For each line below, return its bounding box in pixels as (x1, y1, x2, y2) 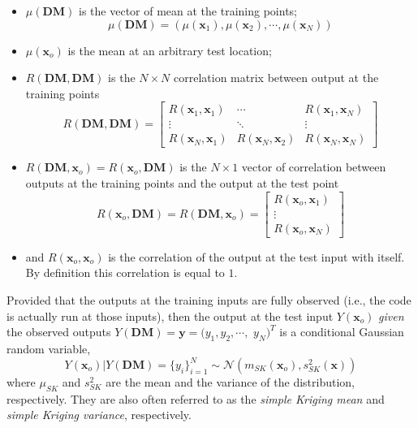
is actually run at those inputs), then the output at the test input (6, 307, 334, 324)
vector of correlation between (241, 158, 386, 175)
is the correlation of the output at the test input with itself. (108, 248, 405, 265)
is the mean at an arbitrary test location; (67, 41, 272, 58)
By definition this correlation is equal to (25, 264, 225, 281)
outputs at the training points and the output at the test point (25, 175, 339, 192)
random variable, (6, 339, 91, 357)
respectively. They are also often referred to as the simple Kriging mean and (6, 390, 385, 407)
